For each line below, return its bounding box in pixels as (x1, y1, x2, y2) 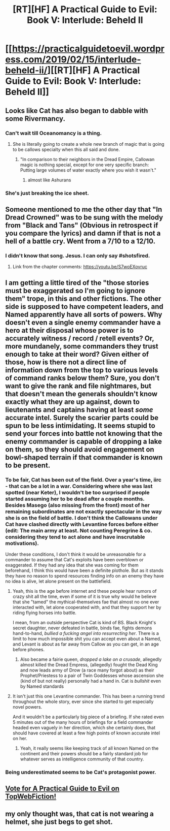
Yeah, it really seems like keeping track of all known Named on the (20, 745, 159, 751)
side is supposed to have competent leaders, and (5, 302, 163, 311)
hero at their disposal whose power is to (5, 326, 134, 335)
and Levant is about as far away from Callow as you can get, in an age (12, 641, 159, 647)
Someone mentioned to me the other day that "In (5, 205, 162, 214)
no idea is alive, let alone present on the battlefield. (5, 578, 112, 585)
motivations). (5, 539, 39, 547)
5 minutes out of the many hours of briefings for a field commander (12, 719, 153, 725)
